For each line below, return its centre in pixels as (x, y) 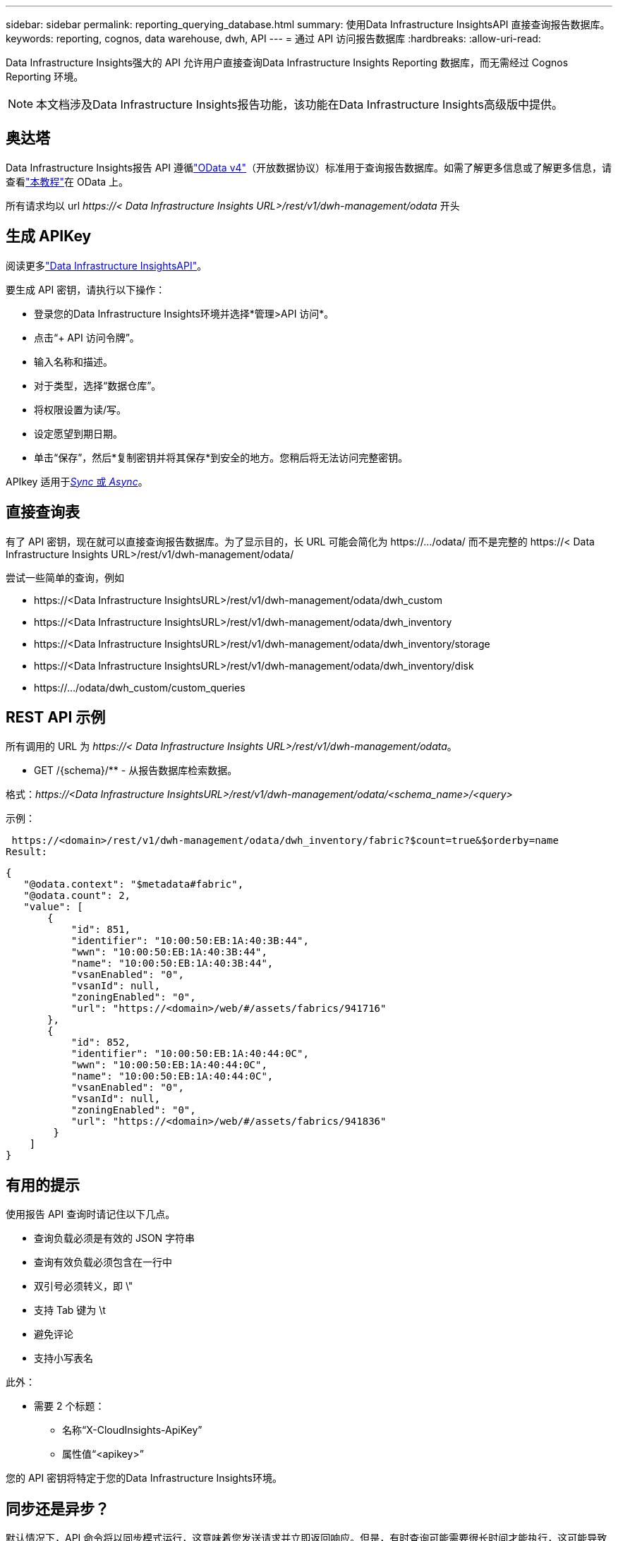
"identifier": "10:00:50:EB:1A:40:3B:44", (190, 941)
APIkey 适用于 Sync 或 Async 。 (77, 481)
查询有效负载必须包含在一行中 (103, 1262)
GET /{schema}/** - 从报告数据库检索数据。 (136, 770)
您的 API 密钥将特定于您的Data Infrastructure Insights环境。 (144, 1478)
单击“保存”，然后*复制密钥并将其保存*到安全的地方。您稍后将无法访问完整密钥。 (221, 457)
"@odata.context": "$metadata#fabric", (134, 884)
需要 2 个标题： (69, 1406)
